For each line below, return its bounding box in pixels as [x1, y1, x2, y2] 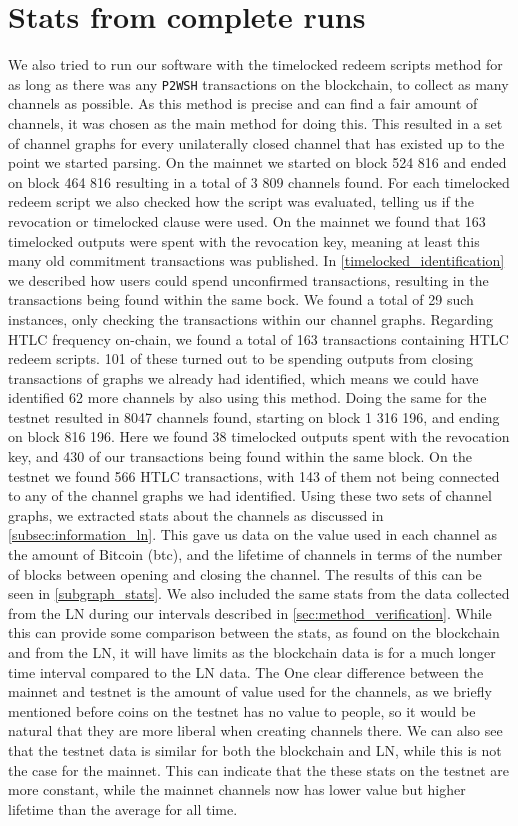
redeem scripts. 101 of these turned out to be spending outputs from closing [8, 348, 473, 369]
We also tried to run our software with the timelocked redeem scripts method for [8, 54, 503, 75]
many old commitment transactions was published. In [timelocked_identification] [8, 250, 505, 271]
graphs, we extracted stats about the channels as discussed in [8, 504, 384, 525]
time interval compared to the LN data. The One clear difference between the [8, 661, 484, 682]
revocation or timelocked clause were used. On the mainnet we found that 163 [8, 210, 486, 231]
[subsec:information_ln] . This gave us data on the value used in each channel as [8, 524, 497, 545]
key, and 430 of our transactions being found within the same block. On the [8, 446, 472, 467]
